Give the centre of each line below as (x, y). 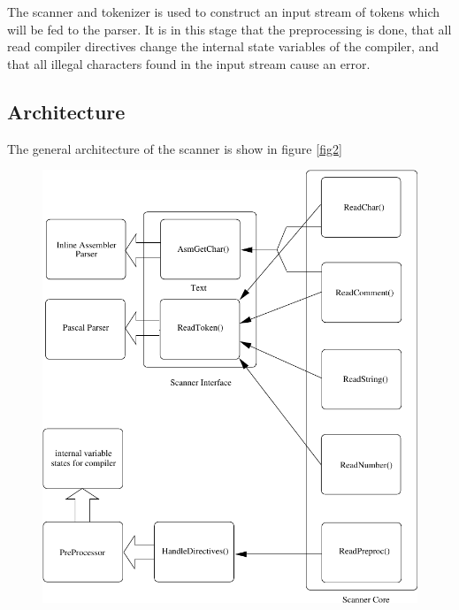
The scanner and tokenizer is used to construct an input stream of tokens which (224, 11)
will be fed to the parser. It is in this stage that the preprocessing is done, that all (229, 29)
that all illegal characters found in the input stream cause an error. (189, 63)
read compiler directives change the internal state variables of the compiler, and (223, 46)
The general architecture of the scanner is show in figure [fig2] (175, 148)
